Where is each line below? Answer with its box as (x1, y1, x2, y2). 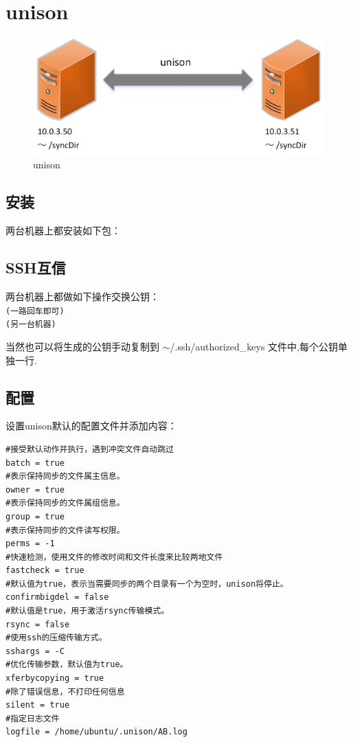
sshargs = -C (5, 646, 65, 656)
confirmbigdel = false (5, 592, 109, 603)
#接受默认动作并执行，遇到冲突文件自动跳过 (5, 444, 174, 454)
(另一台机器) (5, 319, 56, 330)
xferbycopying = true (5, 673, 104, 684)
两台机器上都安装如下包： (5, 223, 121, 238)
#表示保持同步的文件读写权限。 (5, 525, 125, 535)
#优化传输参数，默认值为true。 (5, 660, 128, 670)
